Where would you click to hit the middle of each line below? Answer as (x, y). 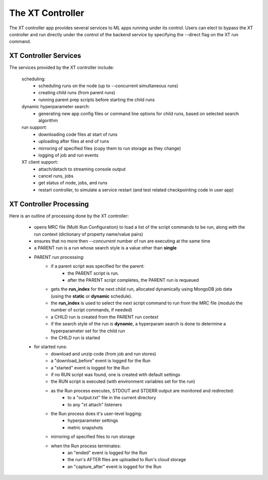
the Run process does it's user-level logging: (97, 414)
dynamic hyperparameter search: (56, 107)
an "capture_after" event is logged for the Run (114, 467)
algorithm (48, 120)
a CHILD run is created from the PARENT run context (105, 317)
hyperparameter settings (93, 420)
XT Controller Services (45, 56)
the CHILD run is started (75, 338)
